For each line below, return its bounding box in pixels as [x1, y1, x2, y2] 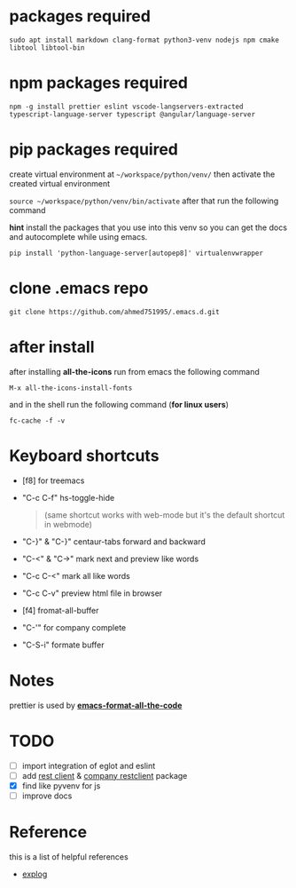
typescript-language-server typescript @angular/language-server [9, 109, 255, 119]
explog [21, 868, 48, 879]
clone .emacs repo [9, 278, 149, 298]
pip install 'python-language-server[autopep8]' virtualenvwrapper [9, 249, 264, 258]
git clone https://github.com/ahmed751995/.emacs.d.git [9, 307, 220, 316]
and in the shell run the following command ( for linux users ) [9, 399, 229, 409]
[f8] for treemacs [21, 475, 85, 486]
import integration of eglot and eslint [21, 760, 156, 771]
